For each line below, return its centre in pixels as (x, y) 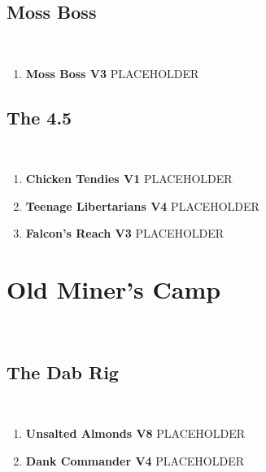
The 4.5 (39, 117)
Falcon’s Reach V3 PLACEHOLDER (125, 233)
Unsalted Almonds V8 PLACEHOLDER (135, 433)
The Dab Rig (63, 372)
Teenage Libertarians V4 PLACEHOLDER (142, 205)
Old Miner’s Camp (114, 289)
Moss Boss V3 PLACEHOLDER (112, 73)
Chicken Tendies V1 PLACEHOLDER (129, 179)
